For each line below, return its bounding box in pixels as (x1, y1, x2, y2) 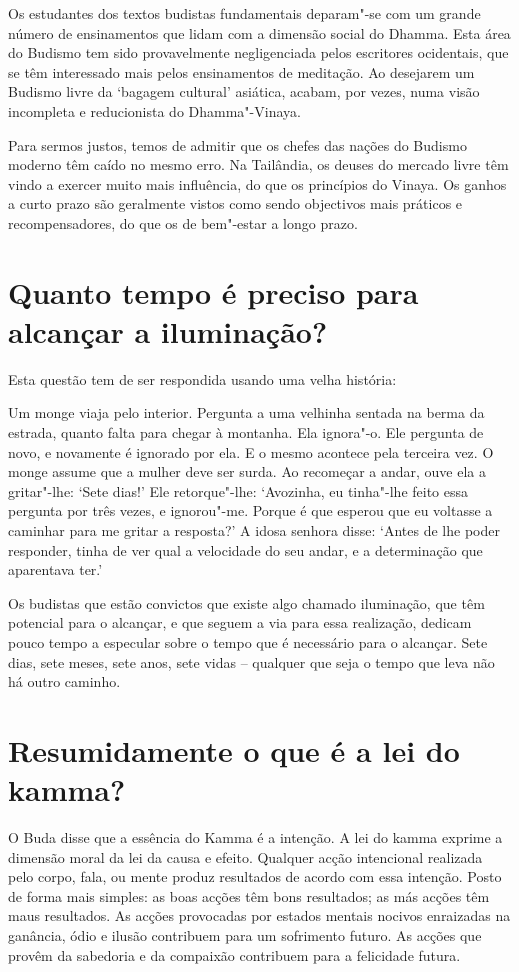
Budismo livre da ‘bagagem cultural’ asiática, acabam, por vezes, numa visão (8, 81, 480, 102)
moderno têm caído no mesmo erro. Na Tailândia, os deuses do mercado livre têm (8, 154, 509, 175)
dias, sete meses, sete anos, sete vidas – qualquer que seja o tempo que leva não (8, 651, 495, 672)
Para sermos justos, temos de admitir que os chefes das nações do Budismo (8, 134, 467, 155)
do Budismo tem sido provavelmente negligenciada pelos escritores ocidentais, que (8, 42, 509, 63)
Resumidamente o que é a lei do (8, 729, 460, 770)
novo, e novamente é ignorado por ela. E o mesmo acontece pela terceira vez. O (8, 441, 494, 462)
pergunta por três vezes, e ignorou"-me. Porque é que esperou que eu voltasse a (8, 500, 493, 521)
